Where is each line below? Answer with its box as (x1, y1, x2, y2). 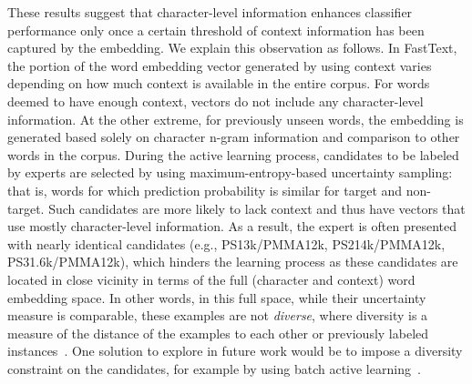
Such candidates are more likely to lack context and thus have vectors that (48, 198, 466, 217)
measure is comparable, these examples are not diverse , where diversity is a (7, 306, 428, 325)
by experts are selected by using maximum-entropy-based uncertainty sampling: (7, 163, 453, 182)
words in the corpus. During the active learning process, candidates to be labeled (7, 145, 459, 164)
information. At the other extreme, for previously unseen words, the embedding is (7, 109, 464, 128)
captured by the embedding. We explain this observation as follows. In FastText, (7, 38, 457, 57)
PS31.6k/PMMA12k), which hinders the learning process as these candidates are (7, 252, 458, 271)
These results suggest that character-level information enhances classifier (7, 3, 413, 21)
